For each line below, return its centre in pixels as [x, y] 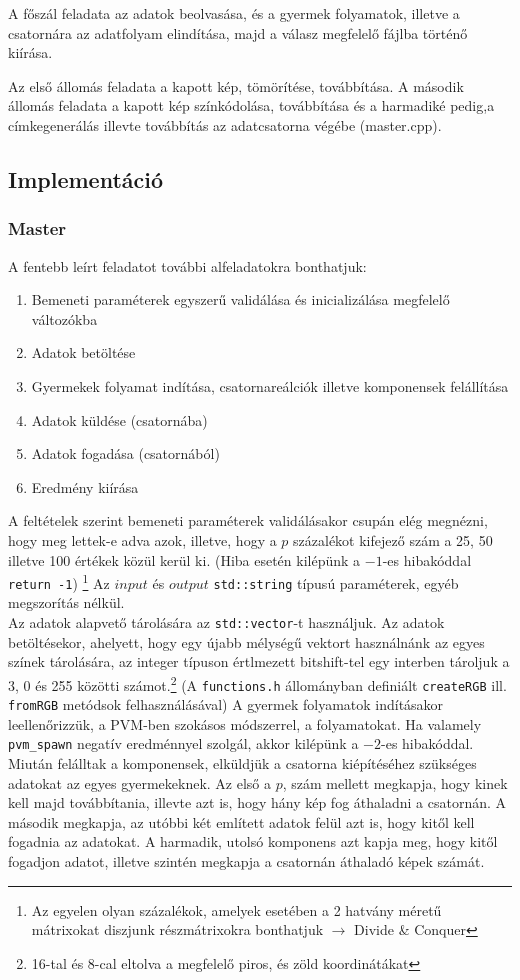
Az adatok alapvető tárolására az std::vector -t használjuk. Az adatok [226, 622]
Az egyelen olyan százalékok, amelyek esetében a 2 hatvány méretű [236, 909]
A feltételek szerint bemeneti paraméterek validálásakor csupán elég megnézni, [248, 520]
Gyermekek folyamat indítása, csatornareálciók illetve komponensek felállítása [270, 385]
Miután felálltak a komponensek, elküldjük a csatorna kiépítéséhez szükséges [242, 763]
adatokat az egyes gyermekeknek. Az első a [140, 782]
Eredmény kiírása [85, 486]
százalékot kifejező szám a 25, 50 [393, 539]
